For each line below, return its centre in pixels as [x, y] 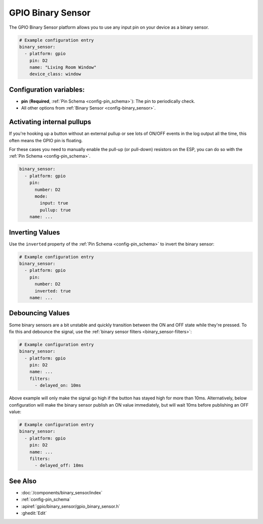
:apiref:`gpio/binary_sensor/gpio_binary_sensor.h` [71, 506]
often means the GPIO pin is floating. [46, 140]
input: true [54, 203]
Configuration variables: [47, 89]
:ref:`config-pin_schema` [46, 500]
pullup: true [55, 210]
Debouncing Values [39, 313]
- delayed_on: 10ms [58, 385]
